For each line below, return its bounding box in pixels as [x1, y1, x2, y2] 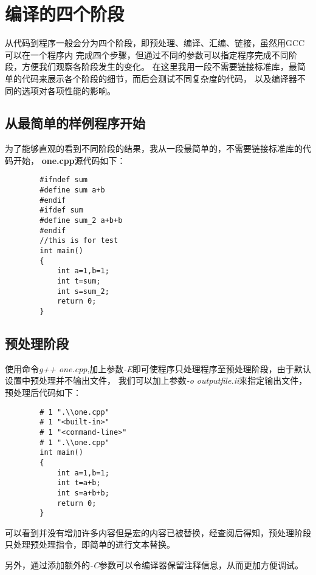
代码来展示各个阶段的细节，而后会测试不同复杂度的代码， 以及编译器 [21, 72, 297, 84]
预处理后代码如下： [5, 386, 81, 399]
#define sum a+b [39, 186, 105, 195]
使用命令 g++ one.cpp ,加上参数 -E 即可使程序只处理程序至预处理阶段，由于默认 [5, 362, 311, 375]
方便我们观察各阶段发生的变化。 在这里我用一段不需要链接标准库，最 [21, 60, 297, 73]
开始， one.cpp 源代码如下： [13, 154, 126, 166]
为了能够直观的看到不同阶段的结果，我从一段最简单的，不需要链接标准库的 [5, 142, 303, 155]
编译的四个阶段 [5, 1, 125, 26]
